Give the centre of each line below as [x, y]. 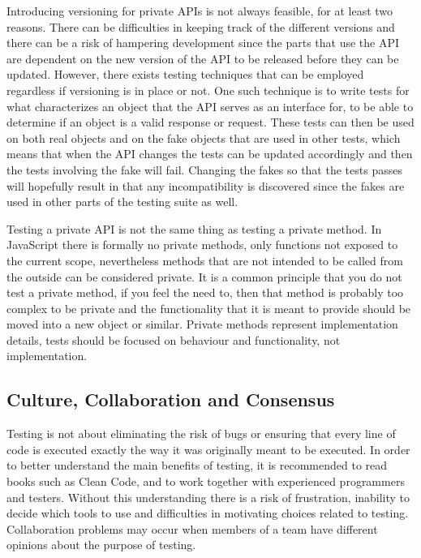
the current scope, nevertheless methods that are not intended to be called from [205, 260]
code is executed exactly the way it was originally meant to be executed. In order [208, 449]
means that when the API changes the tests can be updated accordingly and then [210, 154]
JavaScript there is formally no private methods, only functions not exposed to [202, 245]
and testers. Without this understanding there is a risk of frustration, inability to [208, 497]
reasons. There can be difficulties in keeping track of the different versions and [201, 26]
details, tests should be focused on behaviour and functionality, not [174, 339]
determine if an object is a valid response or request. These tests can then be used [210, 122]
